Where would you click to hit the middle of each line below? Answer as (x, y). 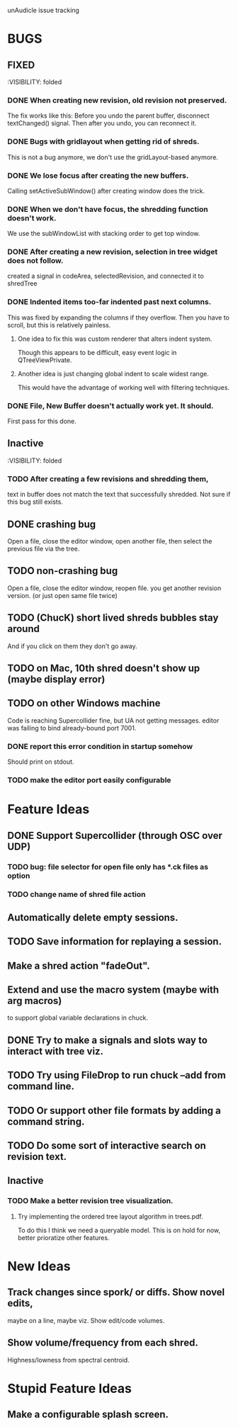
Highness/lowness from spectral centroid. (68, 1360)
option (19, 876)
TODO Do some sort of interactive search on (107, 1146)
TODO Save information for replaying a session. (114, 942)
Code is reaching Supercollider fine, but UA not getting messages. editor (113, 720)
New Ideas (39, 1266)
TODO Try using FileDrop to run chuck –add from (117, 1075)
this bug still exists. (35, 502)
